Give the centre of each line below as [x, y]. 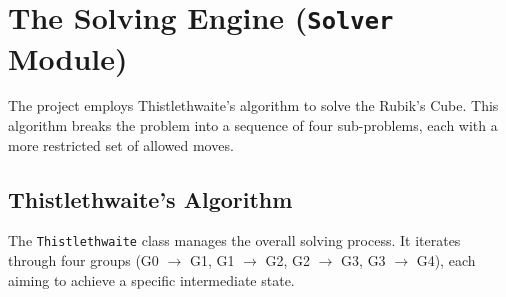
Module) [68, 57]
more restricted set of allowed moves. [121, 144]
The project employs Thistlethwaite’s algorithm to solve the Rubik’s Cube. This [253, 105]
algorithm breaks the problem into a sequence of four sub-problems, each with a [253, 125]
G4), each [446, 260]
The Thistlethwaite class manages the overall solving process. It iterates [234, 240]
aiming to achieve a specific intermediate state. [151, 279]
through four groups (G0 [83, 260]
